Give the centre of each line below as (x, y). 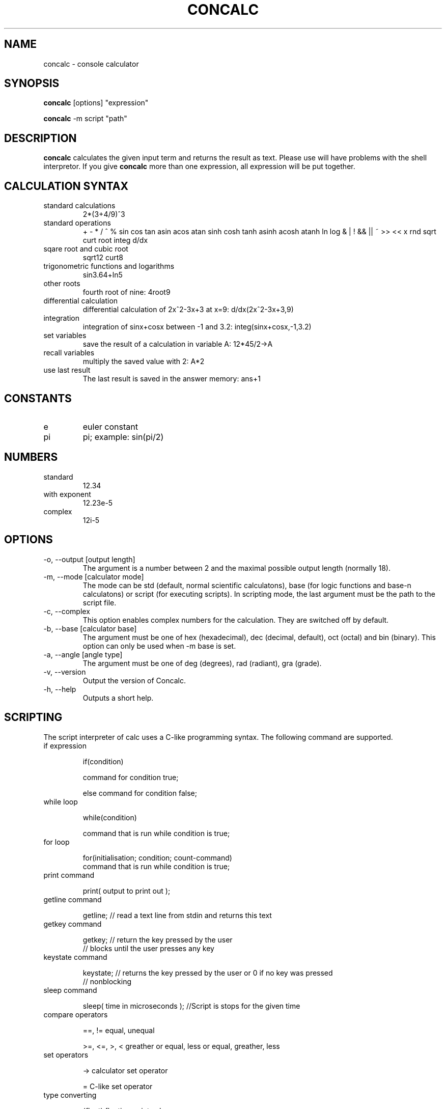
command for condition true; (131, 777)
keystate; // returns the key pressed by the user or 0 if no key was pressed (208, 973)
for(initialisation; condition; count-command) (157, 857)
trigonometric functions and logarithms (109, 266)
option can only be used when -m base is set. (159, 646)
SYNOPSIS (32, 84)
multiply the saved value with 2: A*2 (144, 362)
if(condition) (103, 761)
